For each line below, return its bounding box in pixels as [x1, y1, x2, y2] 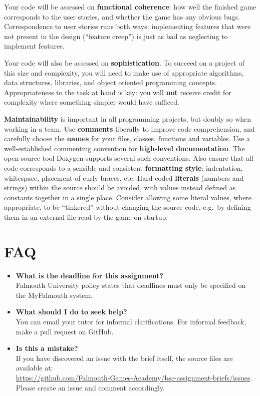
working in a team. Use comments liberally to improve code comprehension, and [4, 123, 255, 134]
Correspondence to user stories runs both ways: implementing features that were [4, 21, 251, 32]
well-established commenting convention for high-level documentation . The [4, 143, 245, 153]
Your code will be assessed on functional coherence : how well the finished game [4, 2, 256, 12]
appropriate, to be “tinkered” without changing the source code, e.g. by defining [4, 202, 251, 212]
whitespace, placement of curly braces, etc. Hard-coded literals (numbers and [4, 172, 244, 183]
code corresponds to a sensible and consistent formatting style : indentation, [4, 162, 243, 173]
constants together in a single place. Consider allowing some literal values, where [4, 192, 252, 202]
